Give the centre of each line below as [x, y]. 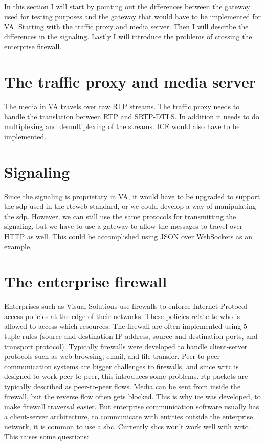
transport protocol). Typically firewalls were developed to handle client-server [126, 346]
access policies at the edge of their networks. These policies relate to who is [122, 316]
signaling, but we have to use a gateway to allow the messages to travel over [124, 226]
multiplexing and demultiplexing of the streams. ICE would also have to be [122, 126]
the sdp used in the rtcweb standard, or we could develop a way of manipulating [130, 206]
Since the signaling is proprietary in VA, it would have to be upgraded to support [132, 196]
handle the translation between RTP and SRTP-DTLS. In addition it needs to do [132, 116]
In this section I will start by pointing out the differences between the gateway [127, 6]
